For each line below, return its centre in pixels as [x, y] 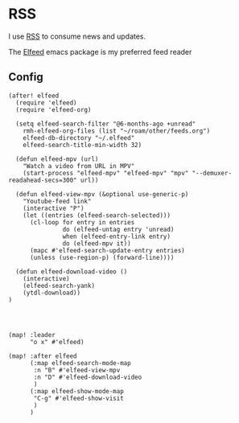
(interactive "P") [54, 208]
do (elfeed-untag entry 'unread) [118, 229]
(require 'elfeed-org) [54, 109]
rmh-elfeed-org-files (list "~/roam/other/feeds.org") [117, 131]
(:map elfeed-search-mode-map [80, 363]
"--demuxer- [212, 173]
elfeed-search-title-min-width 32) [82, 145]
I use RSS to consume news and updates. [77, 36]
